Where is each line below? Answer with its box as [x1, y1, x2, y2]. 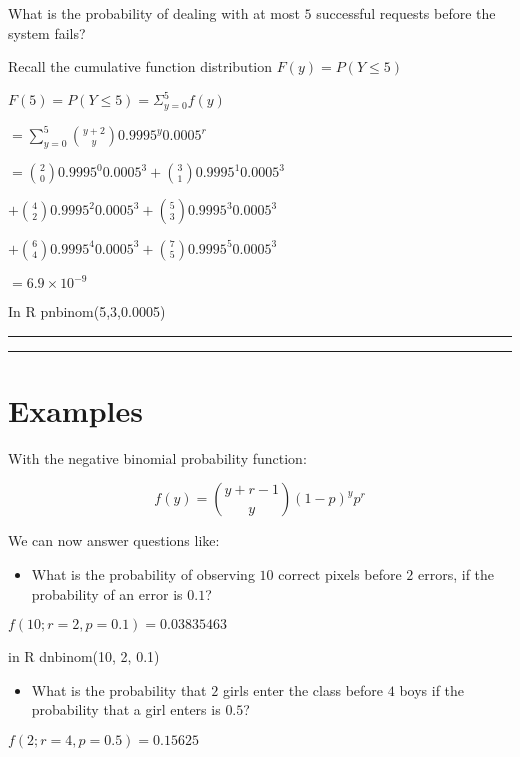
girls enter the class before [222, 679, 384, 700]
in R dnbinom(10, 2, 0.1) [8, 646, 160, 667]
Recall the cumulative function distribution [8, 56, 273, 77]
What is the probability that [31, 679, 207, 700]
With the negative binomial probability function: [8, 447, 307, 468]
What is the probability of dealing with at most [8, 3, 300, 23]
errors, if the [418, 563, 495, 584]
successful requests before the [316, 3, 496, 23]
